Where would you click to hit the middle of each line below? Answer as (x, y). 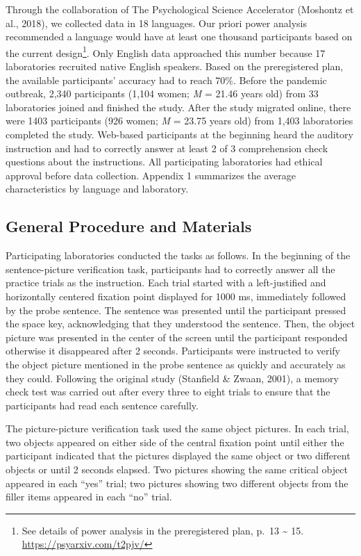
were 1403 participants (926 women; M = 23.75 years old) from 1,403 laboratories (179, 121)
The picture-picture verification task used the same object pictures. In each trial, (177, 428)
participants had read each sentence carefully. (102, 405)
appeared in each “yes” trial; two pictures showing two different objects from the (177, 483)
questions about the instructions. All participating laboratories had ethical (164, 162)
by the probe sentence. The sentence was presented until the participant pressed (176, 310)
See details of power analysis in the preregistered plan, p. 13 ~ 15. (163, 530)
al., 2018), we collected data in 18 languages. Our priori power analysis (156, 23)
